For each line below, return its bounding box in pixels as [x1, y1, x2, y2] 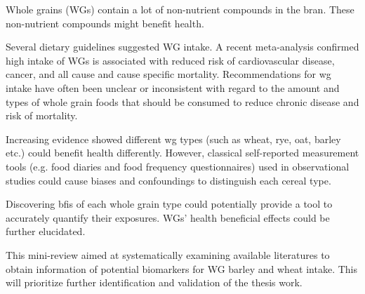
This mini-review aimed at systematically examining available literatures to [6, 247, 330, 262]
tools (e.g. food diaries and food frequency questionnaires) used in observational [6, 159, 350, 173]
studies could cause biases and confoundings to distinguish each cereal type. [6, 173, 331, 187]
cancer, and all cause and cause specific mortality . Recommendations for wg [6, 67, 331, 81]
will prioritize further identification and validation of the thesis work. [6, 275, 303, 290]
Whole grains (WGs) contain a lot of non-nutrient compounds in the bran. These [6, 2, 354, 16]
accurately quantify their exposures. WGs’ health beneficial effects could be [6, 210, 330, 225]
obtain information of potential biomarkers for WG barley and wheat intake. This [6, 261, 358, 276]
